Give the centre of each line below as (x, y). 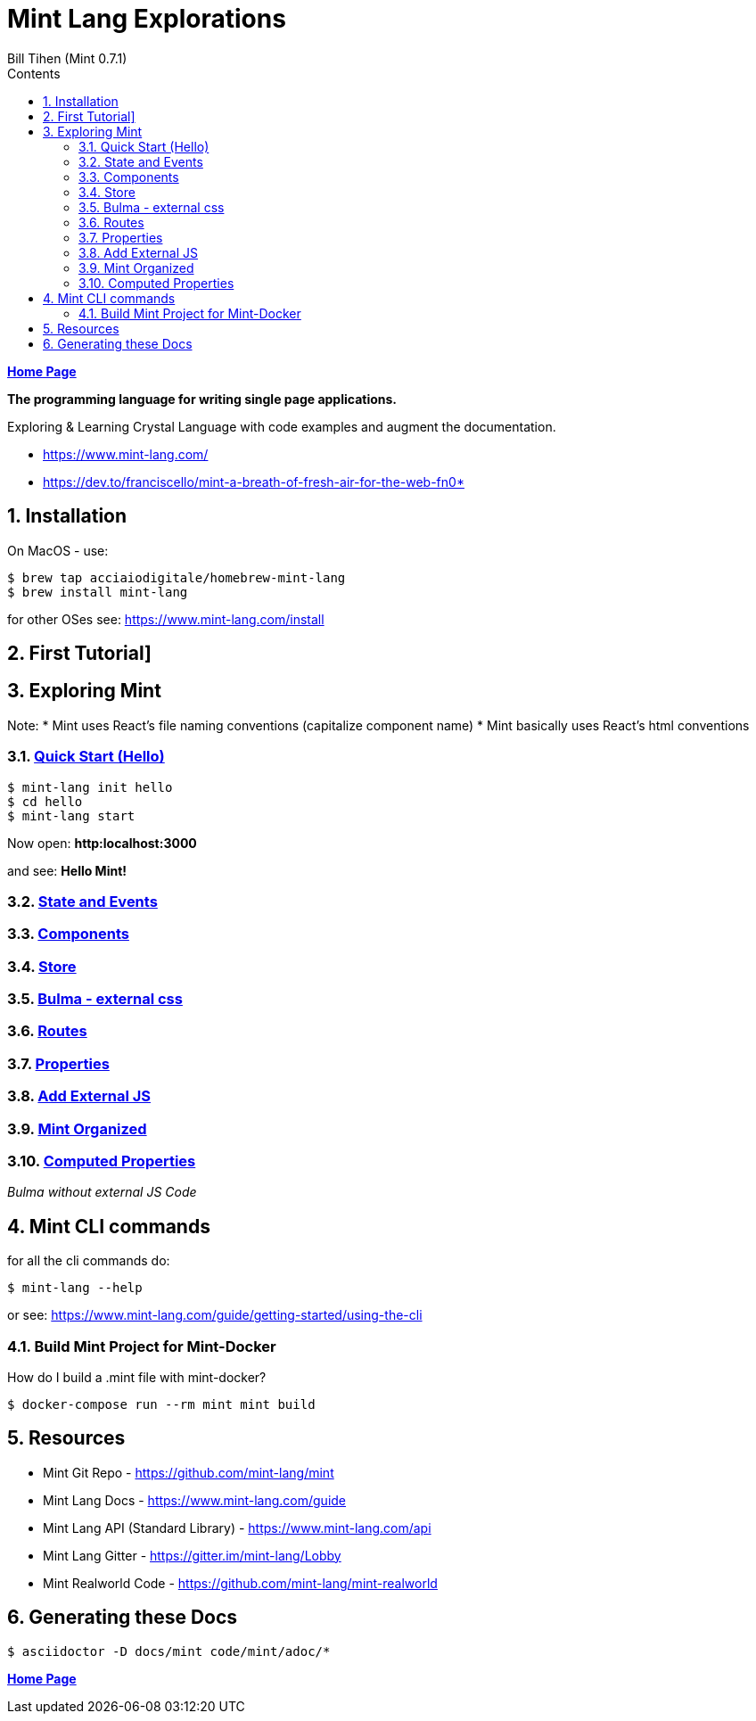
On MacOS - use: (58, 550)
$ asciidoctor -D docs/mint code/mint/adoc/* (169, 1651)
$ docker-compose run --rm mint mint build (161, 1404)
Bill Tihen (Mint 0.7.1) (67, 58)
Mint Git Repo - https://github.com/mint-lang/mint (189, 1472)
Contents (34, 73)
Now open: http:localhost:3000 (102, 843)
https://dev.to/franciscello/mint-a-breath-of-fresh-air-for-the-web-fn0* (254, 482)
